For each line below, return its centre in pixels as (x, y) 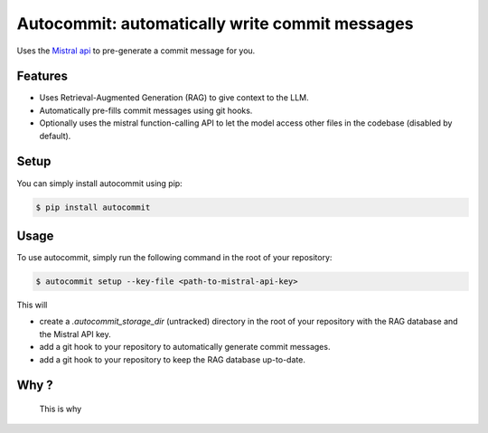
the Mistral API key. (75, 334)
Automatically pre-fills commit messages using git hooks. (146, 110)
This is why (61, 409)
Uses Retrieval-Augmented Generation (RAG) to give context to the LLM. (174, 98)
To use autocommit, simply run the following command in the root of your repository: (174, 258)
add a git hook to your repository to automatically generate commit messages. (185, 347)
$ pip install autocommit (93, 207)
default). (55, 136)
